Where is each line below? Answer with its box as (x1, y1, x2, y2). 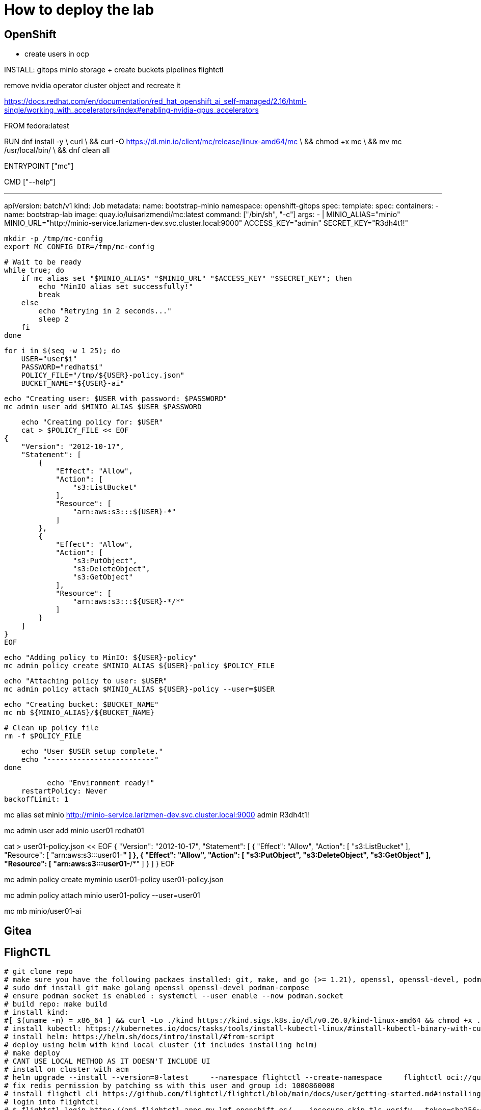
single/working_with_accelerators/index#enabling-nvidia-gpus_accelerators (4, 105, 259, 115)
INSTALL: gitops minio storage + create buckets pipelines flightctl (4, 65, 224, 74)
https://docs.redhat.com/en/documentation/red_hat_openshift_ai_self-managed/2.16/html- (4, 97, 307, 106)
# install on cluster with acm (4, 1065, 129, 1074)
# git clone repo (4, 967, 73, 976)
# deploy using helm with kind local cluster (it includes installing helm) (4, 1041, 318, 1049)
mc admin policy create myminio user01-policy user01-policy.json (4, 875, 224, 884)
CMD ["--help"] (4, 177, 56, 187)
